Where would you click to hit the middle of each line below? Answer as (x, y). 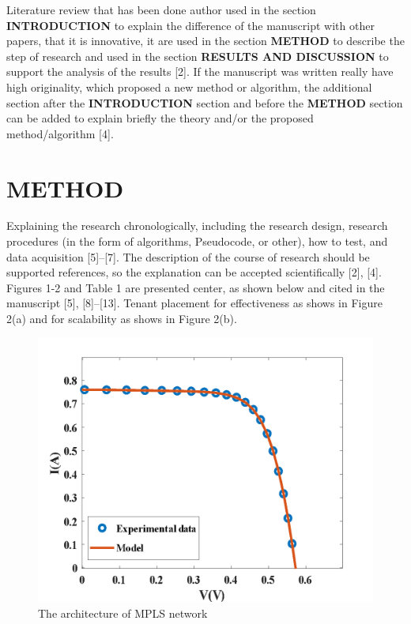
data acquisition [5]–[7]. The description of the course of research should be (188, 256)
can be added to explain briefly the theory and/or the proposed (160, 118)
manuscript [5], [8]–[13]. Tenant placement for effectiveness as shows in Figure (194, 303)
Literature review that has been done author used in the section (161, 9)
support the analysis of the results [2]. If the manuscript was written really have (200, 71)
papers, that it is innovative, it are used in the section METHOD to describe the (205, 41)
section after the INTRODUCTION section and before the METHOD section (205, 102)
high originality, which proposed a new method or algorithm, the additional (189, 86)
